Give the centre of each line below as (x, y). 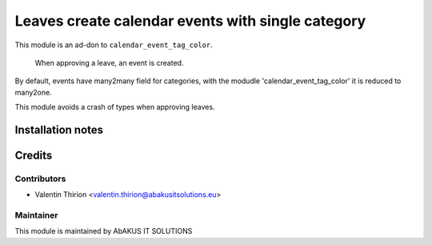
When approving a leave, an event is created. (109, 62)
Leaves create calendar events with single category (190, 21)
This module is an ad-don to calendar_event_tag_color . (114, 45)
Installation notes (59, 129)
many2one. (33, 92)
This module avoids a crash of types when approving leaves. (115, 107)
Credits (34, 155)
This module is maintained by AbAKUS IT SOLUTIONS (104, 231)
